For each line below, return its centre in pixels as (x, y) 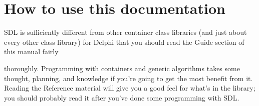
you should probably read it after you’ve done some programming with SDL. (122, 97)
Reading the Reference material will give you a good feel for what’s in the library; (130, 88)
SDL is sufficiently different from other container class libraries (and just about (125, 32)
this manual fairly (31, 52)
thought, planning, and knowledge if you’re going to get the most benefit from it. (128, 78)
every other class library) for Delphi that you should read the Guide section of (124, 42)
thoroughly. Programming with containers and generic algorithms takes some (122, 68)
